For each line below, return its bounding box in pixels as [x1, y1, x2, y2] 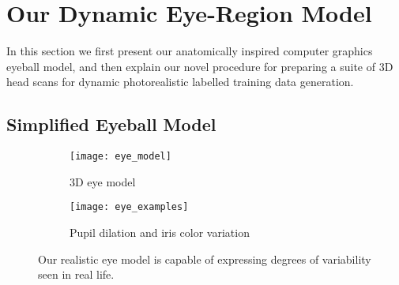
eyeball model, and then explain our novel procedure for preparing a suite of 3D [6, 58, 393, 74]
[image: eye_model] [70, 151, 171, 163]
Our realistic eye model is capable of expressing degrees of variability [38, 250, 371, 267]
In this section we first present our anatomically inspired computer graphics [6, 43, 373, 59]
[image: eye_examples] [70, 201, 189, 213]
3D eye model [70, 173, 136, 189]
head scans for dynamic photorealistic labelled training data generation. [6, 73, 354, 90]
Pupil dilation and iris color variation [70, 224, 250, 241]
